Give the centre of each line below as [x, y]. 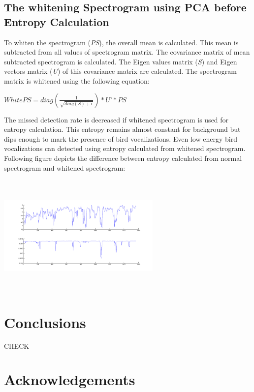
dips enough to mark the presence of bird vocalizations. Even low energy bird [121, 138]
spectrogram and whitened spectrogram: [65, 167]
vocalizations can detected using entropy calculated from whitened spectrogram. [125, 148]
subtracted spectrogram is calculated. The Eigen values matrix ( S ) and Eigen [121, 61]
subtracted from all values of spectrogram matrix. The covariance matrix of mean [127, 52]
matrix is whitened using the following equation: [77, 80]
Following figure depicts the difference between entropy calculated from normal [123, 158]
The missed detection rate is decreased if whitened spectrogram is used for [116, 119]
